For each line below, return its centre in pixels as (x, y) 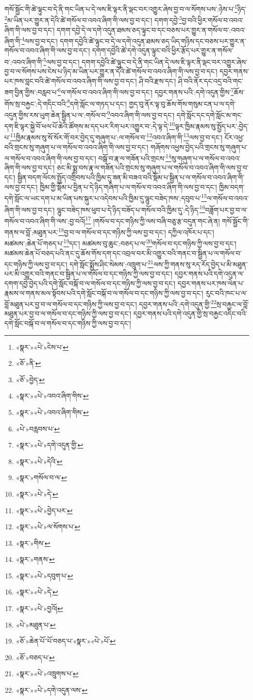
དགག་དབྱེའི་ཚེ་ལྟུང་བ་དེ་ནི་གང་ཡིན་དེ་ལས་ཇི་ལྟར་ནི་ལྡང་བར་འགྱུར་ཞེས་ (165, 62)
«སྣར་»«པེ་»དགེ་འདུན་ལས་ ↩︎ (52, 690)
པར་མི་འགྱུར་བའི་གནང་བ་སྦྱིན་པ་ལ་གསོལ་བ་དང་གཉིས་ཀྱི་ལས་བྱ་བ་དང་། (88, 274)
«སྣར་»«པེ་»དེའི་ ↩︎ (39, 461)
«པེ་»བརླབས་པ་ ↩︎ (38, 428)
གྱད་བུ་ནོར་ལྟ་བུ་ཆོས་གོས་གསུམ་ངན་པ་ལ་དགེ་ (182, 103)
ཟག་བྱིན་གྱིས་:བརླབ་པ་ (31, 92)
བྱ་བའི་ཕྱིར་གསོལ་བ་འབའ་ (213, 20)
